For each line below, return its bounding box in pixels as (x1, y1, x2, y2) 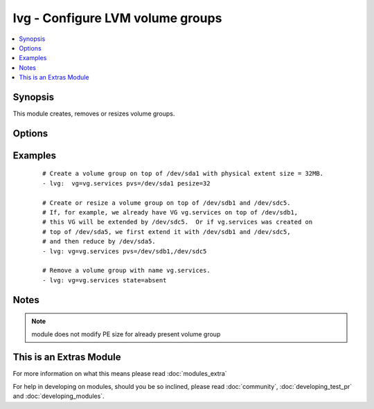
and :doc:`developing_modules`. (12, 392, 105, 401)
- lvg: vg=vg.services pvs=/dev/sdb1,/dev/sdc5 (42, 247, 207, 255)
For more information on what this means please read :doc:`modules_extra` (12, 370, 228, 378)
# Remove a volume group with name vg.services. (42, 266, 211, 275)
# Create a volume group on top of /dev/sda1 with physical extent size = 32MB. (42, 170, 324, 178)
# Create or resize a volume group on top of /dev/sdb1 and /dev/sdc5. (42, 199, 291, 207)
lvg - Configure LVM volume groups (12, 10, 222, 26)
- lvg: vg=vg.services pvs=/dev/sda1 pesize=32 (42, 179, 211, 187)
